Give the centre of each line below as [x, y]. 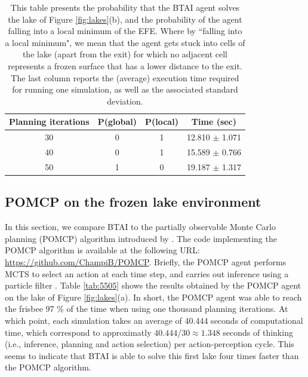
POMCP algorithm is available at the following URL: [102, 250]
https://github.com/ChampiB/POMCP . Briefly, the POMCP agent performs [146, 261]
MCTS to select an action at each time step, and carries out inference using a [147, 273]
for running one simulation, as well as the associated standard [125, 89]
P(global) [117, 122]
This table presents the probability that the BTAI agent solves [125, 7]
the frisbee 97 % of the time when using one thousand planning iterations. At [147, 309]
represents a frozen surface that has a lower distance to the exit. [125, 65]
